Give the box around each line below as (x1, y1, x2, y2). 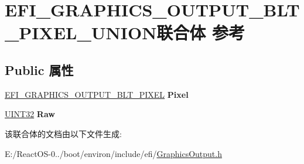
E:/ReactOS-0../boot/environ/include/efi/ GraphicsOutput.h (5, 147, 222, 159)
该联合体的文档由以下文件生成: (5, 127, 122, 139)
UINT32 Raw (5, 108, 55, 120)
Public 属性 (5, 60, 74, 78)
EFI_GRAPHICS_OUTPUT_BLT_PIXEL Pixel (5, 88, 189, 100)
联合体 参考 (156, 20, 245, 45)
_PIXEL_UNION (5, 20, 157, 45)
